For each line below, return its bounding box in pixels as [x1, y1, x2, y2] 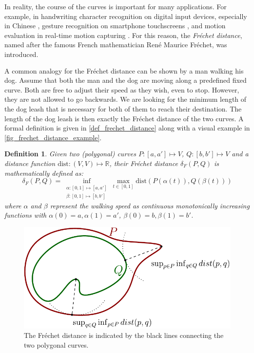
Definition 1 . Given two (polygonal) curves [4, 149, 136, 159]
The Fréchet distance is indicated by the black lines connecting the [24, 330, 224, 340]
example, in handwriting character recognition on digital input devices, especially [4, 11, 247, 21]
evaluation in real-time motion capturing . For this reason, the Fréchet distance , [4, 30, 242, 40]
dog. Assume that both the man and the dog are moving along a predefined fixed [4, 75, 247, 85]
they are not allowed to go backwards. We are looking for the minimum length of [4, 94, 247, 104]
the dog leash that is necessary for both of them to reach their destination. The [4, 103, 242, 113]
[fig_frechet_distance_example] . [4, 132, 102, 142]
